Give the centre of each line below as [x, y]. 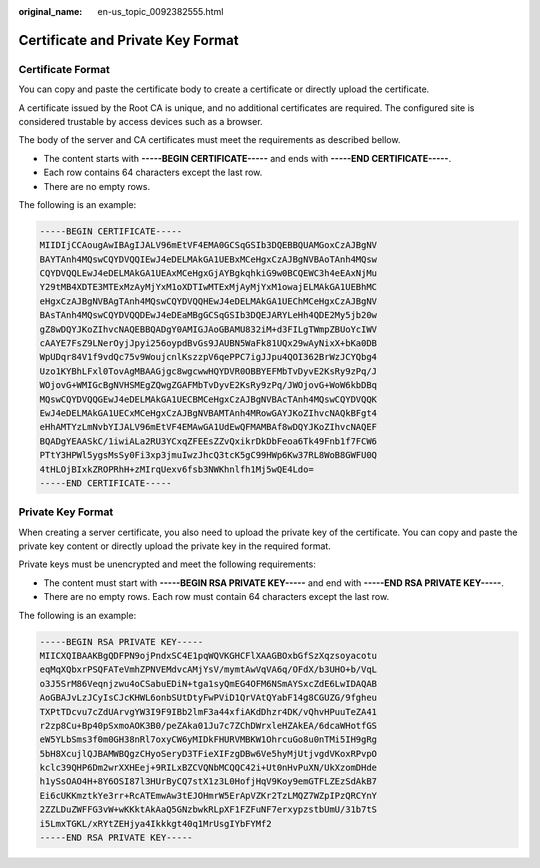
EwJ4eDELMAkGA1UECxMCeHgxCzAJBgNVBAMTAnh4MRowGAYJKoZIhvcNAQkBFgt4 [208, 413]
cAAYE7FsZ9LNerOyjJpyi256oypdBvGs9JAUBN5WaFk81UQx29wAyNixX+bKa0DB [208, 343]
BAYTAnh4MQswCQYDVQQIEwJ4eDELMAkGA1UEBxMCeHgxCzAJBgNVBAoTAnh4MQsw [208, 259]
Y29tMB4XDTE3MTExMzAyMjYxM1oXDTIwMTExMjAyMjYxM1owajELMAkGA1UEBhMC [208, 287]
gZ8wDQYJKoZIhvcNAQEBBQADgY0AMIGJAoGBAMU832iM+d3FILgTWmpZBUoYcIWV [208, 329]
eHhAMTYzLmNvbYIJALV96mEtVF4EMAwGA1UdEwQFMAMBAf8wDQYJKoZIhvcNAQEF [208, 427]
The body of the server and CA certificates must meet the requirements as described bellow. [209, 140]
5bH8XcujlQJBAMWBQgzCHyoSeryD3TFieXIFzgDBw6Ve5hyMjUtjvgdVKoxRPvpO [208, 753]
